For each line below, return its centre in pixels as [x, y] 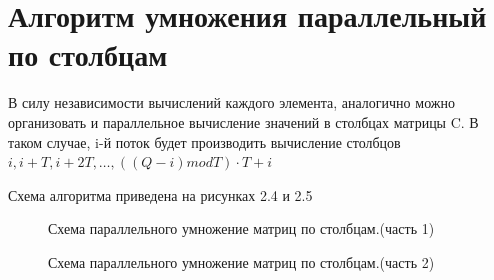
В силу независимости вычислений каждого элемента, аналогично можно [231, 102]
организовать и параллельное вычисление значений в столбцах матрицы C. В [243, 121]
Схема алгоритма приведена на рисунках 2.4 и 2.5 [160, 194]
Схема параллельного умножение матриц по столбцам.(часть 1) [241, 228]
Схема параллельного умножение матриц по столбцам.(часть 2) [241, 261]
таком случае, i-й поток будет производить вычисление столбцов [204, 141]
